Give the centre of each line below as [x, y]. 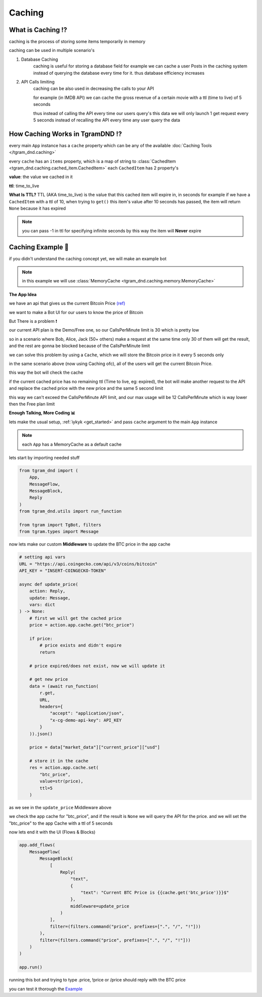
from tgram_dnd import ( [49, 470]
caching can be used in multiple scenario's [52, 50]
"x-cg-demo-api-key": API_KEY [86, 720]
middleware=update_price [100, 906]
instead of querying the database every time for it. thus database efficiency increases [119, 73]
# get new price [49, 679]
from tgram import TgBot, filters [60, 525]
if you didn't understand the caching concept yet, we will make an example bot [88, 258]
